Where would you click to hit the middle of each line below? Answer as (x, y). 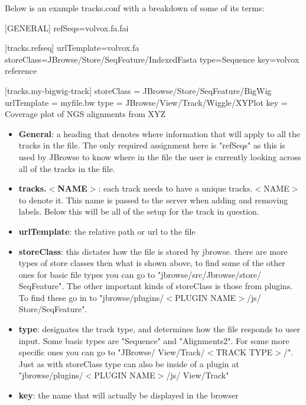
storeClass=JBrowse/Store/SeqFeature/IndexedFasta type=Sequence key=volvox (152, 59)
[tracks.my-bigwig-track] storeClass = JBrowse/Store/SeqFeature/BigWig (138, 90)
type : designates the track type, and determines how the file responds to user (159, 329)
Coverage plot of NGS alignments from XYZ (85, 114)
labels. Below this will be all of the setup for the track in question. (139, 211)
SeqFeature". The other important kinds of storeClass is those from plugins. (156, 286)
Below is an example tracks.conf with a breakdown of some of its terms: (135, 8)
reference (21, 71)
